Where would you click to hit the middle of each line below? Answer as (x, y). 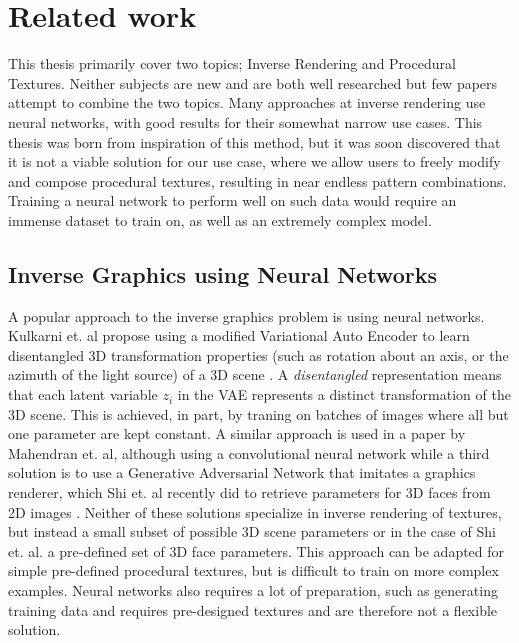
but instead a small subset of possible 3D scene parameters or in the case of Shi (252, 531)
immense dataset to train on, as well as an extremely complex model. (220, 219)
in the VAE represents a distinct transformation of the (344, 394)
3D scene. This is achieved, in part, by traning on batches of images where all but (258, 413)
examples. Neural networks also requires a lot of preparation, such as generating (253, 589)
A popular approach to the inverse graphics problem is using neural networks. (246, 315)
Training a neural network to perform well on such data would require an (232, 200)
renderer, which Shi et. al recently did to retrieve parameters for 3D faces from (249, 492)
